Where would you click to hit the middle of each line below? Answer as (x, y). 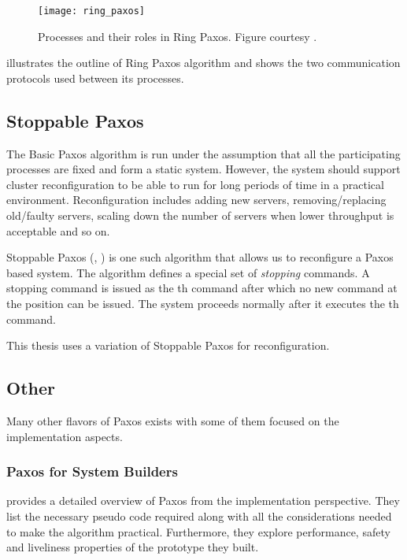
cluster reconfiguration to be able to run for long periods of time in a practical (195, 184)
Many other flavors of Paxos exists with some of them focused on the (173, 420)
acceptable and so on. (58, 230)
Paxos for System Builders (92, 471)
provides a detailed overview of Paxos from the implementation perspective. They (203, 501)
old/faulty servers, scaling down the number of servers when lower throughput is (200, 215)
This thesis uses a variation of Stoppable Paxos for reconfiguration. (168, 345)
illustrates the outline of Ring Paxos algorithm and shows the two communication (203, 63)
